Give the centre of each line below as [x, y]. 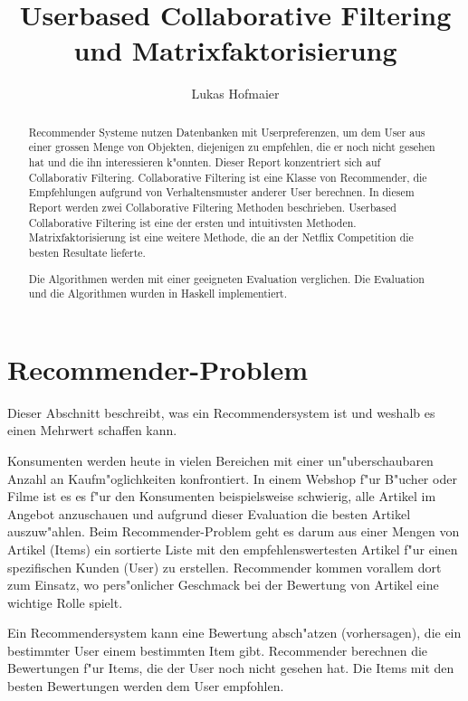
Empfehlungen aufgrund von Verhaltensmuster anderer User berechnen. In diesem [221, 192]
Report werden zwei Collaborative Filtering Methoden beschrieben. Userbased [212, 207]
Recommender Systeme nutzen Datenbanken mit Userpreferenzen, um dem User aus [227, 132]
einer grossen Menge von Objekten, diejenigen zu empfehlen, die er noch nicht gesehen [232, 147]
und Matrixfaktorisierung [235, 50]
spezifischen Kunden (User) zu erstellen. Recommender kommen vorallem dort [224, 567]
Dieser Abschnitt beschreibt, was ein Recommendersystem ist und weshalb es [221, 412]
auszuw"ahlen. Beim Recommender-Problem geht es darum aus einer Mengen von [234, 531]
